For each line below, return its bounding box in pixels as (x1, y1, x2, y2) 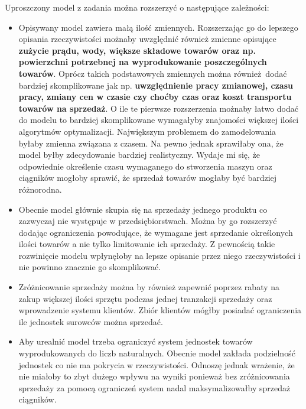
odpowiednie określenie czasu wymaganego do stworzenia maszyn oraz (18, 160, 272, 172)
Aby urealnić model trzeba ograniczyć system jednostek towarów (18, 335, 253, 348)
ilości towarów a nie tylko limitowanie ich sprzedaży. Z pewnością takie (18, 238, 275, 250)
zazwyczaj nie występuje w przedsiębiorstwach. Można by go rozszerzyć (18, 215, 277, 227)
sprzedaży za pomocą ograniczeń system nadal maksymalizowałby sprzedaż (18, 381, 291, 394)
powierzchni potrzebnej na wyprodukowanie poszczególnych (18, 56, 267, 68)
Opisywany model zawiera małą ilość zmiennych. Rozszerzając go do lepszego (18, 21, 298, 33)
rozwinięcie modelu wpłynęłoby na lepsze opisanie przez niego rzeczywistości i (18, 249, 301, 261)
